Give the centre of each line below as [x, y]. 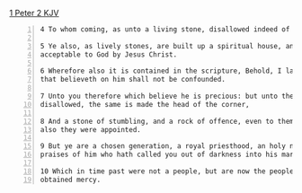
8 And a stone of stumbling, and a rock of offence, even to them [167, 121]
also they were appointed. [90, 129]
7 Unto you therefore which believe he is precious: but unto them [169, 96]
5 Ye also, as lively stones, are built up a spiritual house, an [167, 46]
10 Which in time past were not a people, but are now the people [167, 171]
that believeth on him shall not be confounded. [133, 80]
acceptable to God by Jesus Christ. [109, 54]
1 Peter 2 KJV [35, 13]
